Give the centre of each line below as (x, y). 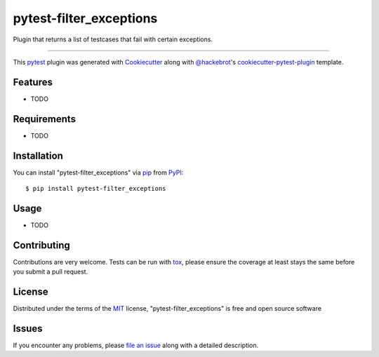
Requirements (45, 119)
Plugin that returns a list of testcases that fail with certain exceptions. (113, 39)
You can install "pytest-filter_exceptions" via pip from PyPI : (98, 173)
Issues (28, 329)
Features (33, 82)
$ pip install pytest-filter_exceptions (96, 189)
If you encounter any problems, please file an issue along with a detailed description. (136, 345)
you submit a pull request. (51, 272)
